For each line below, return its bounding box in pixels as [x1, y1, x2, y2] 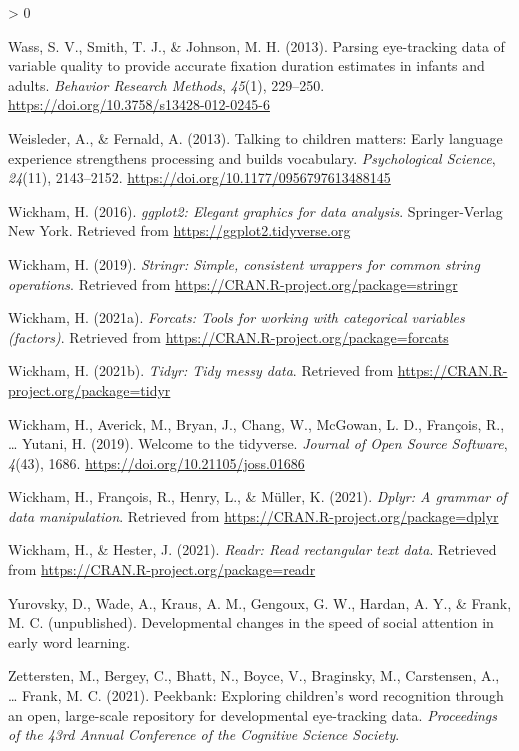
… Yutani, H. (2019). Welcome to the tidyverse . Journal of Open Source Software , [8, 433, 508, 454]
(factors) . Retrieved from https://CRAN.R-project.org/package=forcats [8, 326, 449, 347]
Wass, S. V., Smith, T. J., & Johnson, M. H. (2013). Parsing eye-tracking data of [8, 35, 505, 56]
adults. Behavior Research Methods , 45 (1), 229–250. [8, 74, 325, 95]
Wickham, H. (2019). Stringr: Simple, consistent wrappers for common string [8, 253, 480, 274]
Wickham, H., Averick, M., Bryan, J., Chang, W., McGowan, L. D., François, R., [8, 413, 505, 434]
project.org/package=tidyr [8, 379, 171, 400]
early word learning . [8, 631, 131, 652]
